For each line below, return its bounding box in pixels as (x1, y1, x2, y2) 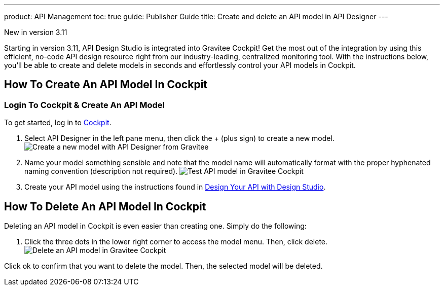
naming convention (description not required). (24, 167, 178, 176)
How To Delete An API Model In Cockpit (4, 200, 206, 213)
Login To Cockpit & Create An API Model (4, 99, 165, 110)
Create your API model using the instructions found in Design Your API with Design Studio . (24, 183, 326, 192)
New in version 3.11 (4, 28, 67, 37)
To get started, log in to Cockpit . (4, 118, 112, 127)
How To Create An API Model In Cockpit (4, 78, 208, 91)
